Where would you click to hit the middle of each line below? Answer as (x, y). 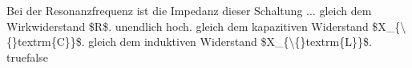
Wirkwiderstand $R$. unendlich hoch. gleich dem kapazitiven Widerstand (188, 26)
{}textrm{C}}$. (46, 42)
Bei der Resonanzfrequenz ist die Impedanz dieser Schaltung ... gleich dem (189, 10)
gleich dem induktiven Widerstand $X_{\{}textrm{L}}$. (230, 42)
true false (27, 57)
